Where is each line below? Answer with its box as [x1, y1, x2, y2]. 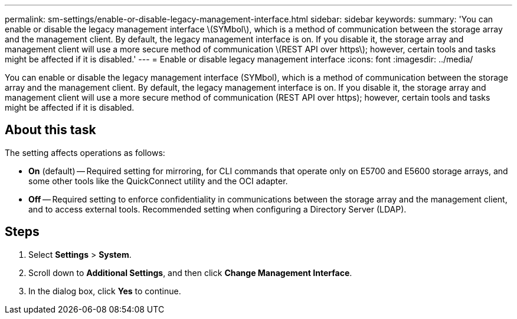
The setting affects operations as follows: [5, 147, 165, 158]
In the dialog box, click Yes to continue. [28, 285, 181, 296]
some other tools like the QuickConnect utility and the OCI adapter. [28, 175, 288, 186]
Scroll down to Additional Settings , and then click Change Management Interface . [28, 267, 352, 278]
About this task [5, 122, 96, 138]
